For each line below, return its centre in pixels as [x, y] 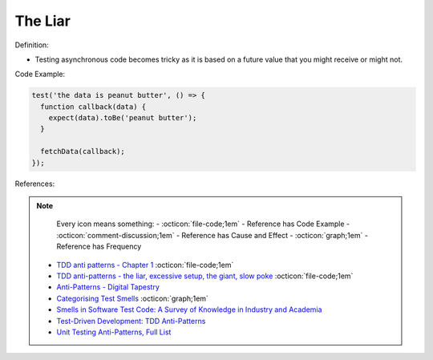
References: [35, 184]
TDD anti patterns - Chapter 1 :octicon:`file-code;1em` [145, 265]
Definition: [32, 45]
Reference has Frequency [99, 247]
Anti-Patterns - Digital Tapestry [108, 287]
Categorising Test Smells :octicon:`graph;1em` [132, 298]
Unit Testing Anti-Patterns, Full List [114, 332]
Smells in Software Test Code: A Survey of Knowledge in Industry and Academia [189, 309]
